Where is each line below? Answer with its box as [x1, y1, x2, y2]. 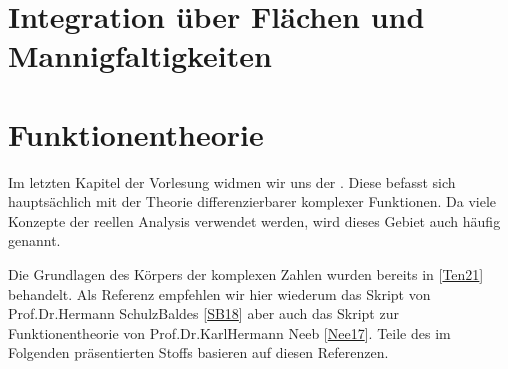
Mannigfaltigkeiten [8, 35, 272, 76]
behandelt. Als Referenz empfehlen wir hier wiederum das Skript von [8, 283, 431, 304]
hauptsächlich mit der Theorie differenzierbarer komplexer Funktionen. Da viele [8, 191, 497, 212]
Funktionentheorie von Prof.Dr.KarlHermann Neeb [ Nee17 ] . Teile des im [8, 322, 451, 343]
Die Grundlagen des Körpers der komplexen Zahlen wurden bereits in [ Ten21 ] [8, 264, 484, 285]
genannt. [8, 230, 61, 251]
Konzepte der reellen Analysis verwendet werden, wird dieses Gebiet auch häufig [8, 210, 501, 231]
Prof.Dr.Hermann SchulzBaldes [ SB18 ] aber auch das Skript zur [8, 303, 399, 324]
